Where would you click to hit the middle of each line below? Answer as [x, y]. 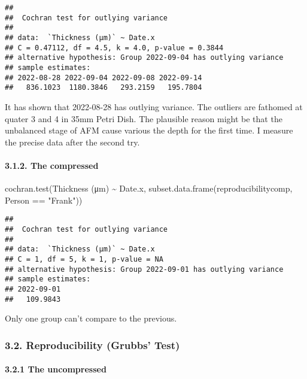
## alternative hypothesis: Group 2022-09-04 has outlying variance [144, 58]
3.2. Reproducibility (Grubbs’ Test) [92, 345]
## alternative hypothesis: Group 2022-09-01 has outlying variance [144, 269]
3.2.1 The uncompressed [56, 369]
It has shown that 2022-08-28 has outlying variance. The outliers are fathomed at [154, 106]
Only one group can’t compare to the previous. [91, 318]
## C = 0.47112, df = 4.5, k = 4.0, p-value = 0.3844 [114, 48]
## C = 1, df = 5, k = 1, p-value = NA [84, 259]
